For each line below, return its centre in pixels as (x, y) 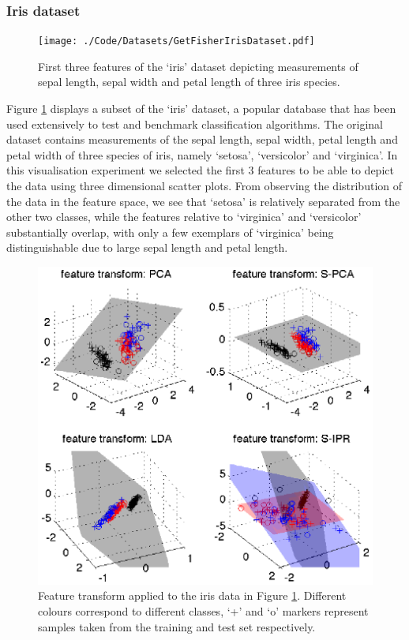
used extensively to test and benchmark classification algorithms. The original (195, 124)
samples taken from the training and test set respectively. (177, 626)
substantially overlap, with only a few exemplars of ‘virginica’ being (170, 232)
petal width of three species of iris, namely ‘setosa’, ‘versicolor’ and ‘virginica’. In (202, 154)
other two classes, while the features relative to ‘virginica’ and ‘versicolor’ (184, 217)
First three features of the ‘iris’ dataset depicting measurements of (198, 66)
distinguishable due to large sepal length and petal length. (147, 247)
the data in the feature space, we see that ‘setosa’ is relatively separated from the (203, 201)
